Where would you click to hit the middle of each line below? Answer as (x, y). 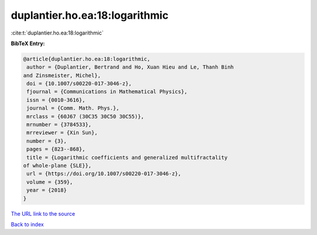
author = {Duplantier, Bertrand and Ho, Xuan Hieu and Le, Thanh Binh (130, 67)
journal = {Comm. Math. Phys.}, (73, 108)
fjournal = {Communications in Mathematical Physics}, (107, 92)
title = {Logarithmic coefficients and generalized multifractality (127, 157)
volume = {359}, (50, 182)
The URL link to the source (43, 213)
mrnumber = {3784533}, (59, 125)
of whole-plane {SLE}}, (58, 166)
